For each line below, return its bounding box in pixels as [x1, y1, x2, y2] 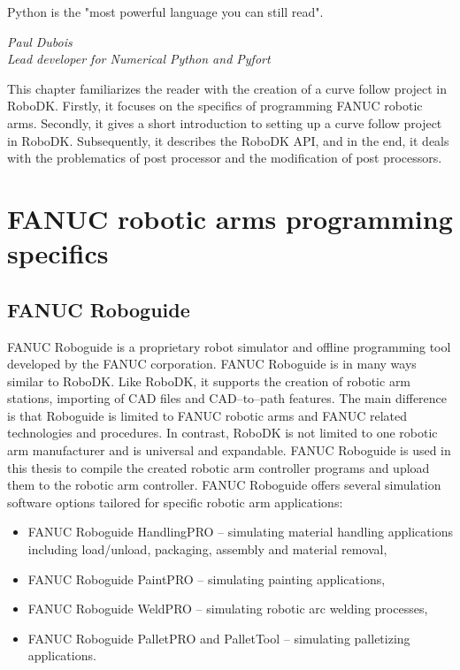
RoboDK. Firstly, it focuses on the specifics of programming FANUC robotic [7, 96, 423, 115]
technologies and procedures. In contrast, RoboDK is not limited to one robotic [7, 423, 438, 442]
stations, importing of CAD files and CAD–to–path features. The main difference [7, 389, 448, 407]
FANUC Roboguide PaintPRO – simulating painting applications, [27, 569, 386, 588]
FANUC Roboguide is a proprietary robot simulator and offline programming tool [7, 337, 451, 355]
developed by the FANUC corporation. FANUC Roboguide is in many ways [7, 354, 417, 373]
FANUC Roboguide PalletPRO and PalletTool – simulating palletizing [27, 628, 410, 647]
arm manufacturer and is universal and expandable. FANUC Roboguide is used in [7, 441, 451, 460]
